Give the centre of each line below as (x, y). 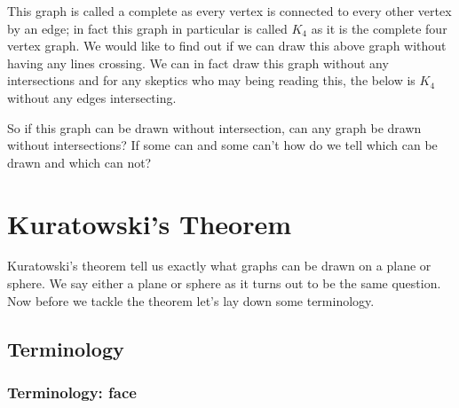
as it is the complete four (379, 28)
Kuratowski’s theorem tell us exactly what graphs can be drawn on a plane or (219, 266)
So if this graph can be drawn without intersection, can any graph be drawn (214, 127)
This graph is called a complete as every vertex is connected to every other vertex (229, 11)
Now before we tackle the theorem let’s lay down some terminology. (191, 300)
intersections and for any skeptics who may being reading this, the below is (211, 80)
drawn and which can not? (79, 162)
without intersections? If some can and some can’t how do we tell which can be (222, 145)
